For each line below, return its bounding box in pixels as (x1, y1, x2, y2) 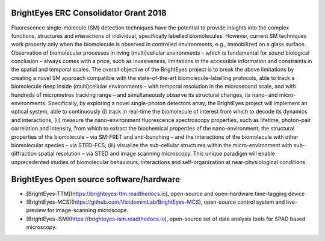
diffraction (11, 150, 37, 157)
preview (26, 207, 46, 214)
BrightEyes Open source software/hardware (11, 174, 181, 185)
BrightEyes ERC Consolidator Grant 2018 (11, 8, 167, 18)
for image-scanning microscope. (47, 207, 129, 214)
